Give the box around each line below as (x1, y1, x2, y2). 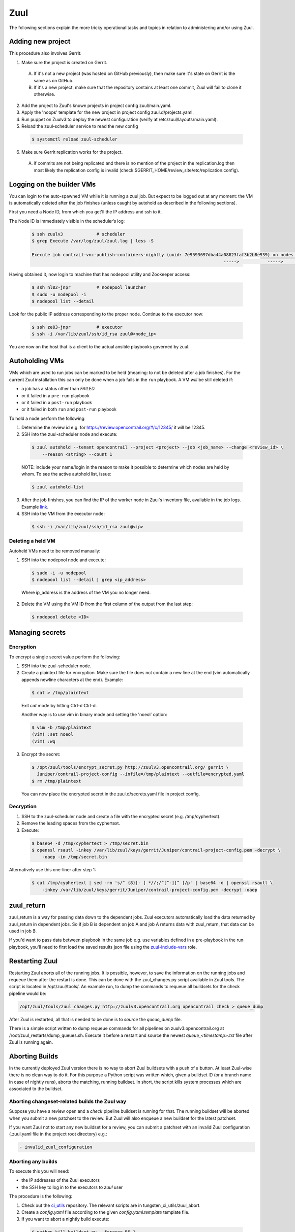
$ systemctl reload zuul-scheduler (31, 136, 118, 142)
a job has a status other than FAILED (21, 386, 95, 392)
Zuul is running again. (9, 1039, 53, 1045)
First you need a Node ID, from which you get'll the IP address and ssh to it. (9, 209, 162, 215)
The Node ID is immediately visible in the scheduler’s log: (9, 218, 125, 224)
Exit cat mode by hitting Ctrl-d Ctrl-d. (21, 702, 97, 708)
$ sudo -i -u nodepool (31, 570, 87, 576)
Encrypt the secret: (21, 751, 60, 757)
